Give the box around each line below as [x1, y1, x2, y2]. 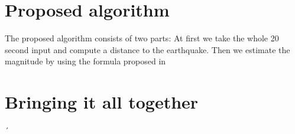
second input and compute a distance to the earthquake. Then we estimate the [5, 43, 290, 55]
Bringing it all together [5, 90, 199, 114]
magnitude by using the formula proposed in [5, 55, 166, 67]
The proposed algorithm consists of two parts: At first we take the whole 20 [5, 32, 279, 44]
